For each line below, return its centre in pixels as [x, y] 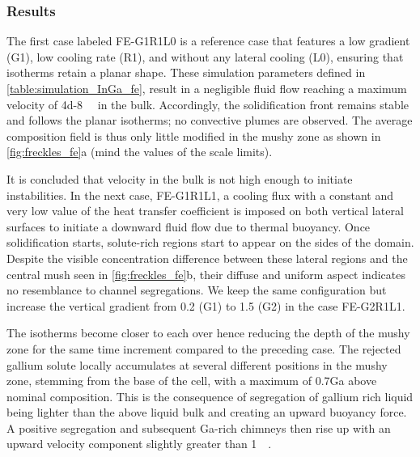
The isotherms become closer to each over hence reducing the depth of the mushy [208, 333]
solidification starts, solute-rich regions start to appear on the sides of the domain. [210, 242]
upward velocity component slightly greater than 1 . [139, 444]
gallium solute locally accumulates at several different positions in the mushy [197, 364]
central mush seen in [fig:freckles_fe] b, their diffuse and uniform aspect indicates [206, 274]
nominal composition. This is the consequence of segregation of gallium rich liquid [210, 396]
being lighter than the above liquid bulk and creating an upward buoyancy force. [207, 412]
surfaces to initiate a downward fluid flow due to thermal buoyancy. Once [189, 226]
